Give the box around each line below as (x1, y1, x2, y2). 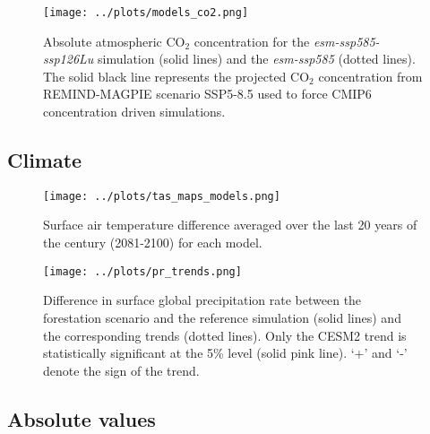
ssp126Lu (43, 49, 94, 68)
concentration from (318, 66, 423, 85)
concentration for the (193, 31, 310, 50)
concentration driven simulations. (43, 102, 226, 121)
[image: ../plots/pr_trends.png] (43, 265, 242, 278)
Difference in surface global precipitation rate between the (43, 291, 362, 309)
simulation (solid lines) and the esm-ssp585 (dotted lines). (98, 49, 416, 68)
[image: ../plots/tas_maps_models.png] (43, 189, 280, 203)
